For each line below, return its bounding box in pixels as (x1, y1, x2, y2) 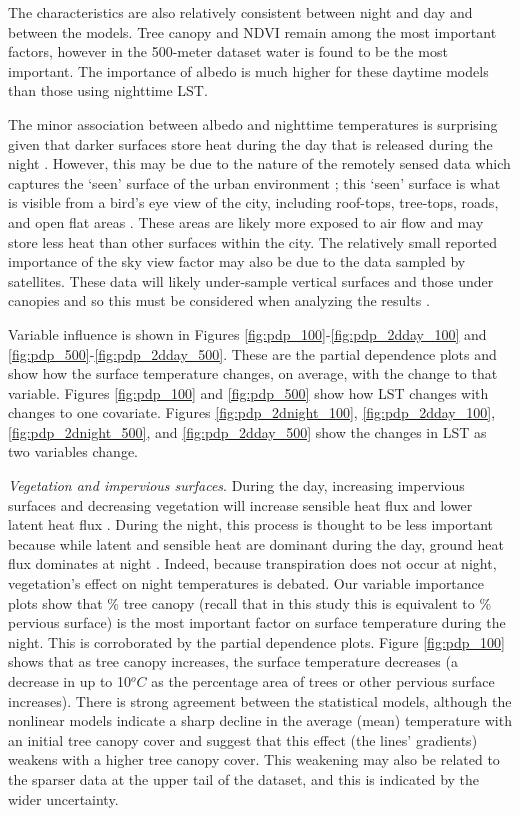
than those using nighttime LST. (8, 80, 208, 101)
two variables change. (8, 441, 138, 462)
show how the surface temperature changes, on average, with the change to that (8, 363, 498, 384)
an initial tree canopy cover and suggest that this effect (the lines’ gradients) (8, 729, 478, 750)
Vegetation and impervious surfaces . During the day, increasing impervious (8, 475, 465, 496)
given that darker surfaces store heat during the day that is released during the (8, 133, 493, 154)
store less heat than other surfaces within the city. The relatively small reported (8, 231, 498, 252)
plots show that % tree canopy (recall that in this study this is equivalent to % (8, 592, 492, 613)
